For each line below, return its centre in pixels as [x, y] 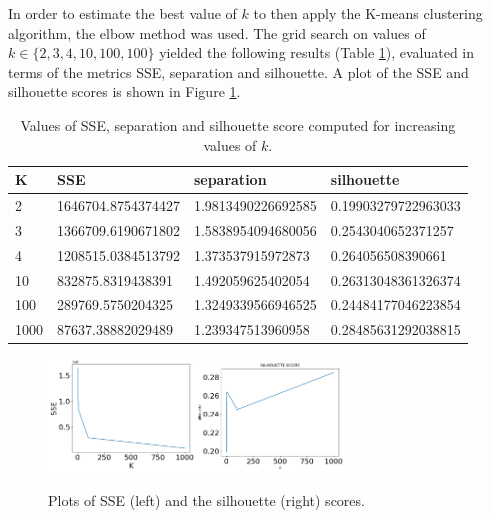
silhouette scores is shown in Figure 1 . [124, 91]
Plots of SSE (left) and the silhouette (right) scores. [206, 499]
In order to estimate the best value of [122, 13]
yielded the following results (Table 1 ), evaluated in [317, 52]
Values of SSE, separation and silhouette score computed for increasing [238, 124]
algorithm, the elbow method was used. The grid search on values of [217, 32]
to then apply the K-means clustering [368, 13]
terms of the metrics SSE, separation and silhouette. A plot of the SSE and [238, 71]
